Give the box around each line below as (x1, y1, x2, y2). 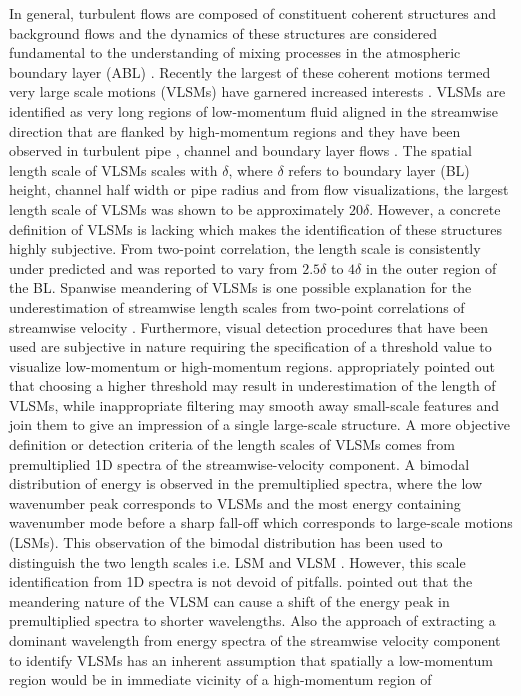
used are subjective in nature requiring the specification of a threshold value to (9, 336, 492, 357)
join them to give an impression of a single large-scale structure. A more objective (9, 414, 511, 435)
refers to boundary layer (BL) (288, 159, 470, 180)
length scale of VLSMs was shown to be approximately (9, 198, 345, 219)
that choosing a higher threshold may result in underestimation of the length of (9, 375, 496, 396)
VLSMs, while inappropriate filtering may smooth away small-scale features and (9, 394, 499, 415)
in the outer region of (365, 257, 497, 278)
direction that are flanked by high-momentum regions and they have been (9, 120, 461, 141)
